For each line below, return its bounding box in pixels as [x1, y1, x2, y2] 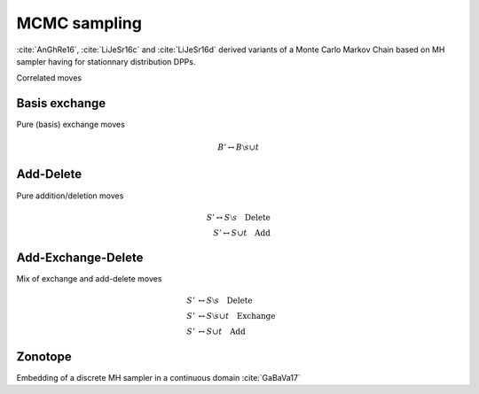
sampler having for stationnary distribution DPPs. [16, 56, 196, 66]
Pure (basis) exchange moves [16, 120, 126, 130]
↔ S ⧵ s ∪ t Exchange [198, 311, 276, 321]
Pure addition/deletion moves [16, 190, 124, 201]
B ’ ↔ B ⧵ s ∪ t [217, 143, 260, 152]
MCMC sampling [16, 13, 142, 33]
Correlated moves [16, 73, 82, 83]
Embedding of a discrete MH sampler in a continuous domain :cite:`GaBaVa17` [16, 372, 301, 382]
